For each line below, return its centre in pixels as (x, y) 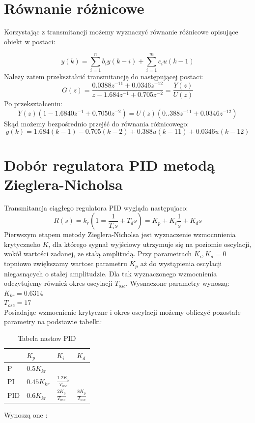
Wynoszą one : (26, 414)
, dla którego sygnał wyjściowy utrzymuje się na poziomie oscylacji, (150, 244)
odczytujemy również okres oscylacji (58, 283)
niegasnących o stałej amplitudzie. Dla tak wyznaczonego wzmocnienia (111, 273)
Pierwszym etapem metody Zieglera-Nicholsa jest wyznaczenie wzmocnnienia (120, 234)
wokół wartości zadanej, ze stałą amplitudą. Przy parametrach (98, 254)
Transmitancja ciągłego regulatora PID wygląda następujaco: (96, 207)
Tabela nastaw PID (47, 338)
